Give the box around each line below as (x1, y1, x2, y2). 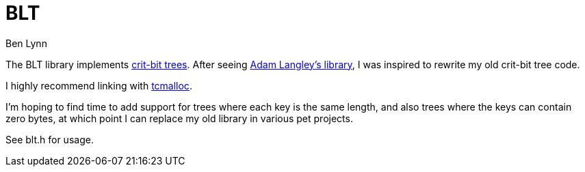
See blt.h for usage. (5, 133, 94, 145)
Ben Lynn (5, 37, 47, 49)
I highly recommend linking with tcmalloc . (5, 79, 192, 91)
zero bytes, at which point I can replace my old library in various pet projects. (5, 112, 353, 124)
